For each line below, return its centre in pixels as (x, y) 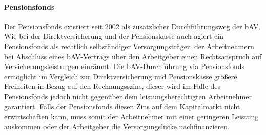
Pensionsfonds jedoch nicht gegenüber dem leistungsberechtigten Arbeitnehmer (128, 96)
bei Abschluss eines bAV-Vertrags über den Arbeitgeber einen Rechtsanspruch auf (133, 56)
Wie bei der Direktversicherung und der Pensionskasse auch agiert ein (114, 36)
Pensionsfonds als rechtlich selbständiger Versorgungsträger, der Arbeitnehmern (129, 46)
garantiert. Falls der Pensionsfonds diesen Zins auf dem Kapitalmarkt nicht (122, 106)
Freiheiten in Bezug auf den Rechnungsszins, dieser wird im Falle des (112, 86)
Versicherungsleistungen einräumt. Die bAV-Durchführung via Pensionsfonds (125, 66)
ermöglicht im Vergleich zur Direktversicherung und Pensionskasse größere (121, 76)
